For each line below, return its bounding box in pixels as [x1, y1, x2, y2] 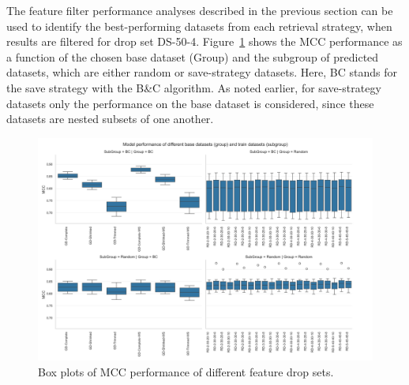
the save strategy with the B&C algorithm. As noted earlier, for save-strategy [6, 79, 381, 95]
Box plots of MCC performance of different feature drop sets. [38, 363, 334, 379]
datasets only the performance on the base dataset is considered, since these [6, 95, 374, 111]
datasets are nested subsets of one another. [6, 110, 214, 127]
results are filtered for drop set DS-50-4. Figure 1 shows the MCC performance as [6, 33, 403, 50]
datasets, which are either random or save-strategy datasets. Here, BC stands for [6, 64, 397, 80]
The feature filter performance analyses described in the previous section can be [6, 2, 393, 18]
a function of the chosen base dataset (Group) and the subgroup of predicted [6, 48, 379, 65]
